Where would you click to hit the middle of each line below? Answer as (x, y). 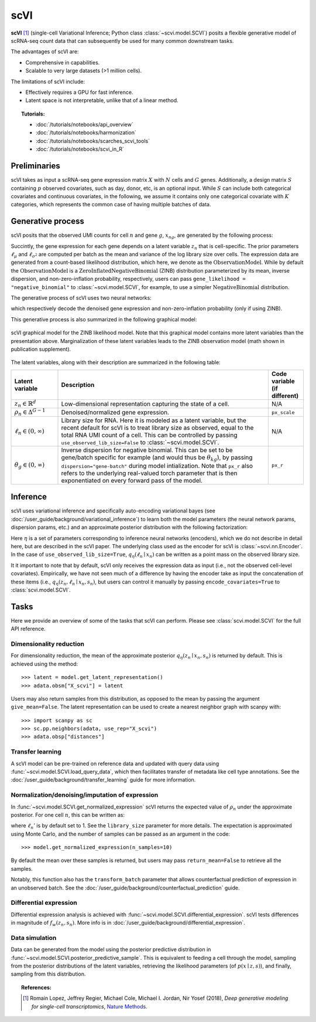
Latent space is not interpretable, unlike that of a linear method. (102, 100)
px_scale (283, 412)
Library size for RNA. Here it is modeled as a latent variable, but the (154, 420)
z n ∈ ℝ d (25, 404)
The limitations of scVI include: (48, 82)
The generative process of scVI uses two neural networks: (81, 298)
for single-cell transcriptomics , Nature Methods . (89, 1006)
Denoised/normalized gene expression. (115, 412)
